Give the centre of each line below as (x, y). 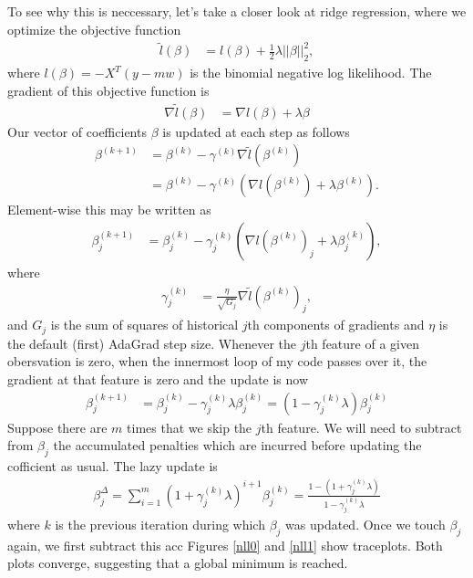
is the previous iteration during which (160, 524)
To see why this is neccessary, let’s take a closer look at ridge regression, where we (237, 11)
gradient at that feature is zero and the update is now (158, 379)
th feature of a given (362, 343)
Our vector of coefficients (77, 131)
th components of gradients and (336, 325)
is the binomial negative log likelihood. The (311, 73)
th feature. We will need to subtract (361, 427)
